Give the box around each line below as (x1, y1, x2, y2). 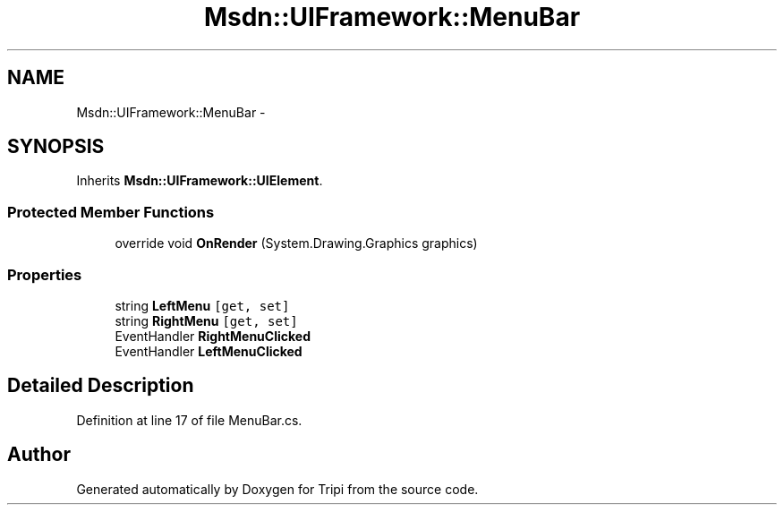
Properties (7, 265, 82, 284)
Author (7, 443, 71, 466)
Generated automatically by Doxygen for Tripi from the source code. (76, 481, 479, 497)
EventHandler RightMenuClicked (115, 328, 311, 344)
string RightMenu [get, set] (115, 312, 298, 329)
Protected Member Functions (7, 202, 215, 221)
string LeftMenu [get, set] (115, 297, 290, 313)
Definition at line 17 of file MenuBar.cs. (76, 412, 303, 428)
